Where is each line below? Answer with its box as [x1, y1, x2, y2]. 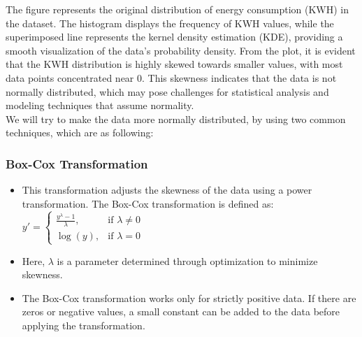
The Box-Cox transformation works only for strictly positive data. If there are [22, 290, 356, 305]
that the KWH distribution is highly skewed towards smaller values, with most [6, 57, 343, 71]
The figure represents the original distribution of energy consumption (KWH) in [6, 2, 349, 16]
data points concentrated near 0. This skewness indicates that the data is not [6, 70, 337, 85]
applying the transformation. [22, 317, 145, 332]
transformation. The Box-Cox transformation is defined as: [22, 196, 274, 210]
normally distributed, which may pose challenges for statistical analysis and [6, 84, 329, 99]
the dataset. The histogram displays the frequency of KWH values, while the [6, 15, 334, 30]
